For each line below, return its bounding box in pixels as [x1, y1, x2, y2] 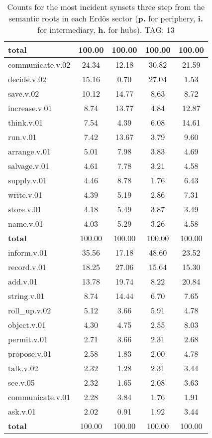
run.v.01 [8, 131, 37, 143]
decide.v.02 [8, 73, 46, 85]
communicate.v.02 [8, 59, 71, 70]
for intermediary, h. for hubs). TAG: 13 [37, 24, 175, 35]
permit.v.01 [8, 333, 48, 345]
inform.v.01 [8, 247, 48, 258]
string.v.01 [8, 290, 45, 301]
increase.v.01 [8, 102, 52, 114]
